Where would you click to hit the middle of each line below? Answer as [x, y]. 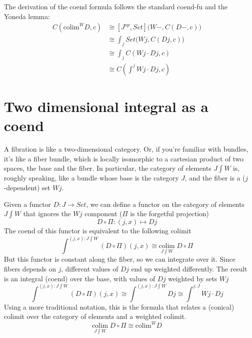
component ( [104, 214]
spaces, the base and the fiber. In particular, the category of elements [108, 168]
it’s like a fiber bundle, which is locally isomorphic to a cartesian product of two [124, 158]
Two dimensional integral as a [106, 106]
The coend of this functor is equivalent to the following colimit [98, 231]
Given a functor [28, 204]
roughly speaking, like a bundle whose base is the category [92, 178]
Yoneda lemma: [27, 16]
